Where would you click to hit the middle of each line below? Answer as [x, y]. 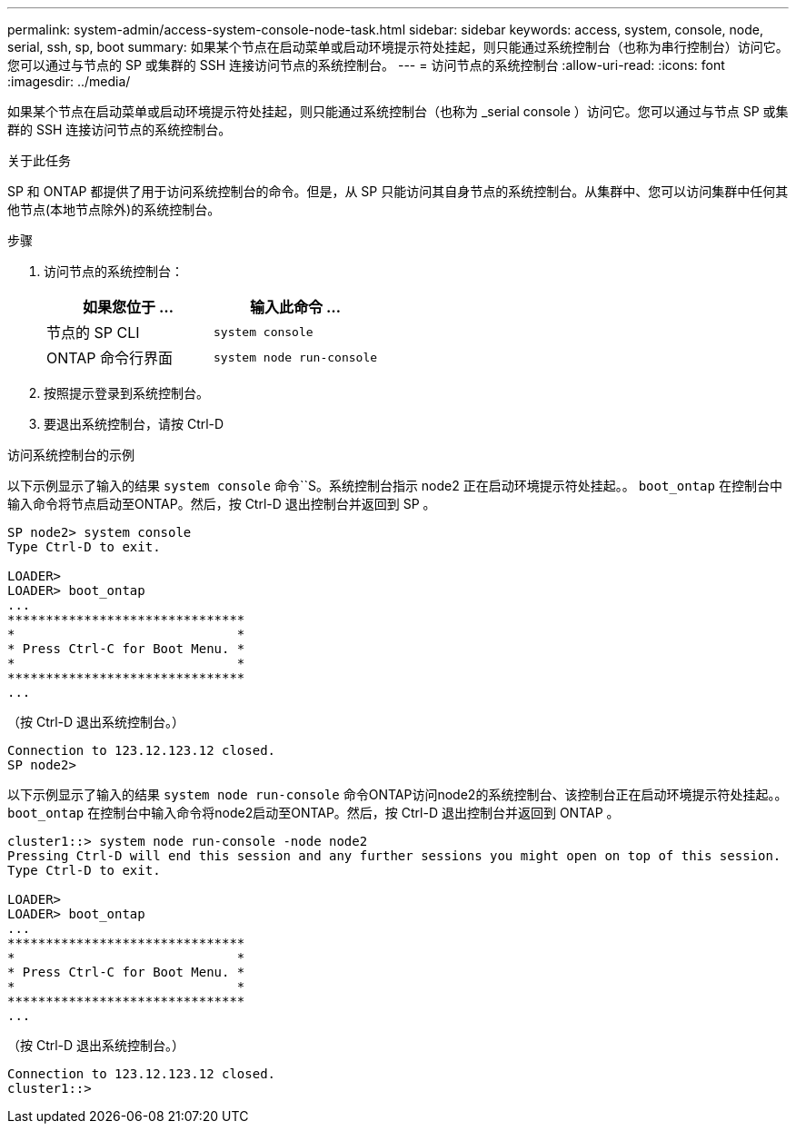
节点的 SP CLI [93, 332]
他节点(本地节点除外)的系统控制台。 [114, 209]
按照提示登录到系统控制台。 [126, 393]
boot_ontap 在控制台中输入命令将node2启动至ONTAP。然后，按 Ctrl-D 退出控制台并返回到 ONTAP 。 [313, 813]
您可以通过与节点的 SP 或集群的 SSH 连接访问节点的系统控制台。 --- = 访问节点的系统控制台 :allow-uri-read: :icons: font [366, 65]
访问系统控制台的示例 [71, 455]
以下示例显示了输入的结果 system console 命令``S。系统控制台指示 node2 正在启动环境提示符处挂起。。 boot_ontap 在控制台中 [395, 486]
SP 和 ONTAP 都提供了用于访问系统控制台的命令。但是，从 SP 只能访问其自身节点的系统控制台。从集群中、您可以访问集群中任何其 [398, 191]
